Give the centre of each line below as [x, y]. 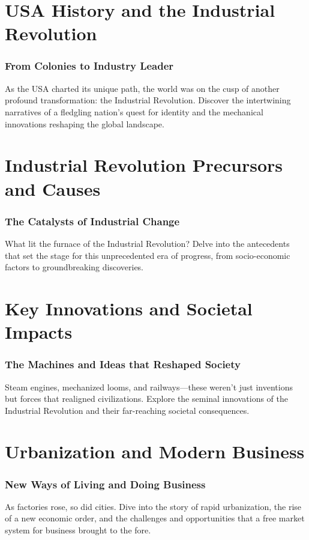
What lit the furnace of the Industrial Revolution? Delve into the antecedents [147, 243]
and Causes [53, 188]
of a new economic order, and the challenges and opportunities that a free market [155, 518]
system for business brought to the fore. [78, 530]
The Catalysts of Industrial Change [92, 221]
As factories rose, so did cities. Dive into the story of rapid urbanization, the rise [153, 506]
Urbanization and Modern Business [155, 451]
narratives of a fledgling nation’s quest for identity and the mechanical [134, 111]
